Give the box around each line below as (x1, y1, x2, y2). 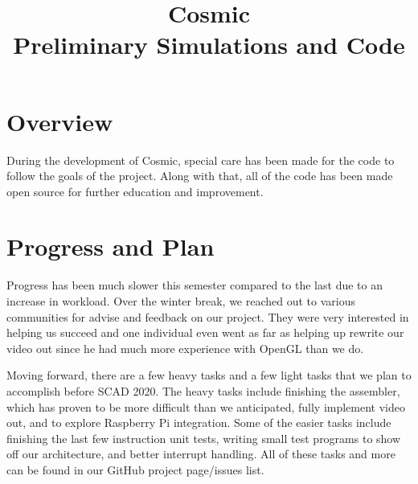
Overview (6, 105, 113, 137)
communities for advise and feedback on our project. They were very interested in (6, 308, 409, 325)
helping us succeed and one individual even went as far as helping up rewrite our (6, 324, 404, 341)
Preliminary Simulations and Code (13, 28, 405, 61)
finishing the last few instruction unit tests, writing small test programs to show (6, 429, 401, 446)
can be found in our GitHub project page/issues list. (6, 461, 264, 478)
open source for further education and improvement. (6, 183, 264, 199)
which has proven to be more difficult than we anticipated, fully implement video (6, 398, 405, 415)
